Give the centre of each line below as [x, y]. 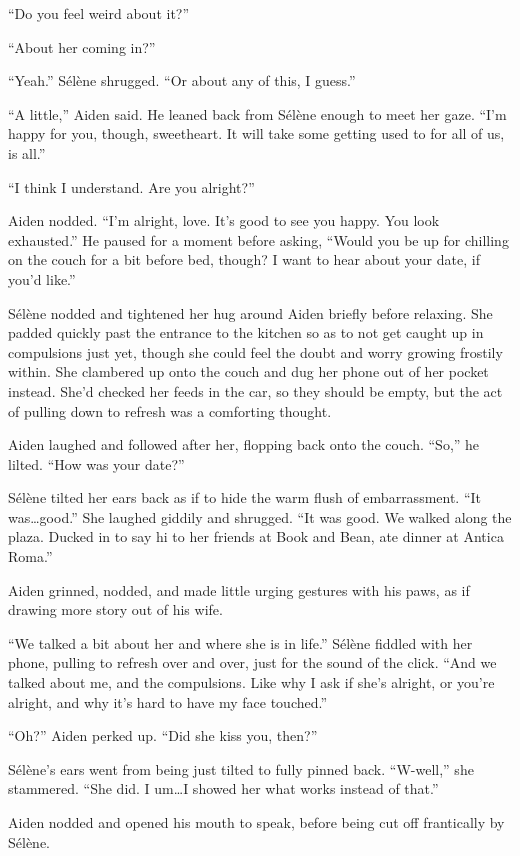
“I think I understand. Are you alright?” [131, 186]
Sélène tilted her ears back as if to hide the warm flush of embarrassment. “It [245, 497]
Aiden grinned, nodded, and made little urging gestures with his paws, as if [239, 589]
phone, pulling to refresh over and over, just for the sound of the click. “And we [252, 662]
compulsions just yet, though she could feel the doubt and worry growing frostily [255, 351]
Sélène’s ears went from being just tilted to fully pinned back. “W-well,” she [241, 768]
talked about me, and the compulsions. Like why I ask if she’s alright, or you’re [251, 682]
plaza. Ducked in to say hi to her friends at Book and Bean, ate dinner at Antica [256, 536]
